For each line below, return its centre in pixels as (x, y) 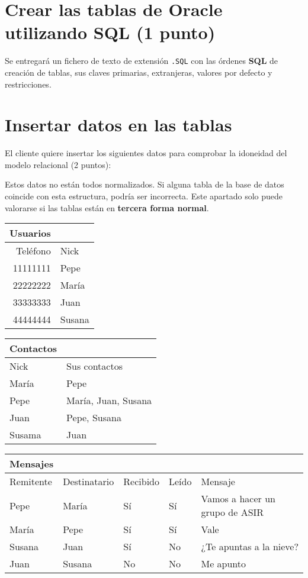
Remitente (31, 482)
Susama (25, 435)
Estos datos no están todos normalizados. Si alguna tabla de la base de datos (145, 184)
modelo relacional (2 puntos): (58, 164)
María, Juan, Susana (109, 401)
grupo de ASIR (232, 512)
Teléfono (33, 251)
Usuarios (30, 233)
